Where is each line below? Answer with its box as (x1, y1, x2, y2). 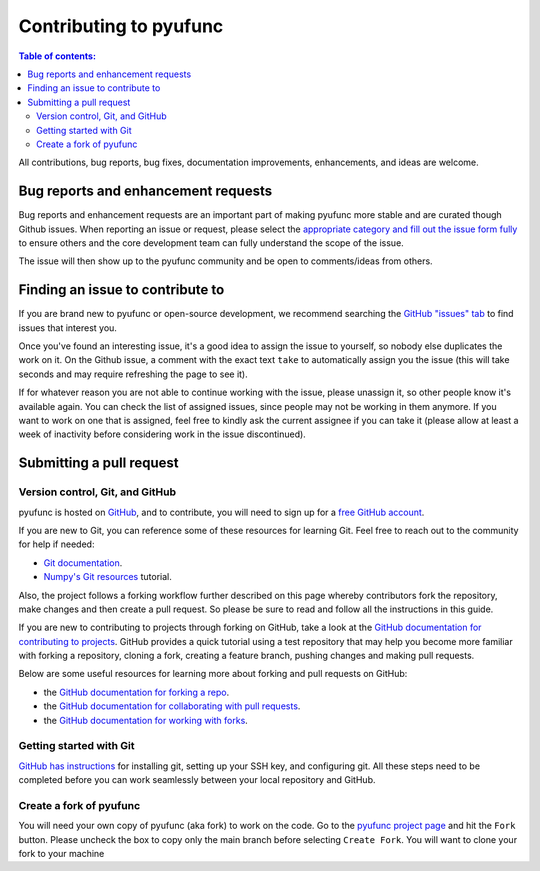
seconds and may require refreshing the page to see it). (18, 368, 249, 380)
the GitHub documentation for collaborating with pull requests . (43, 700, 301, 712)
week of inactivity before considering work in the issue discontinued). (18, 428, 307, 440)
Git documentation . (43, 556, 123, 569)
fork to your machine (18, 848, 105, 860)
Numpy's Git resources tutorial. (43, 571, 172, 583)
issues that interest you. (18, 321, 117, 334)
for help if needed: (18, 538, 95, 550)
